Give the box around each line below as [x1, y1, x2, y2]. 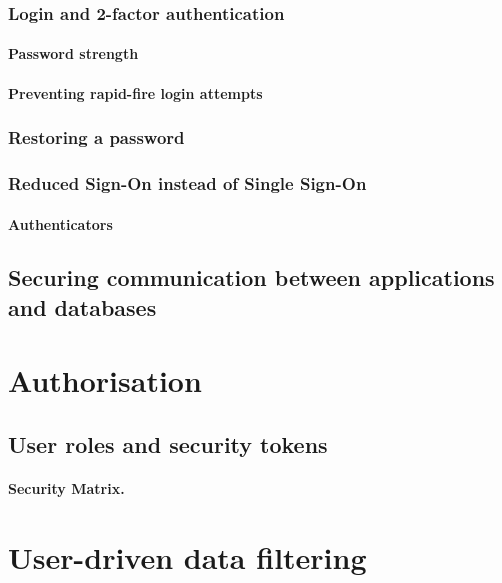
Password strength [8, 43, 139, 64]
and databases [8, 291, 157, 322]
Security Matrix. [8, 478, 125, 499]
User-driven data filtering [8, 536, 367, 577]
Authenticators [8, 213, 113, 234]
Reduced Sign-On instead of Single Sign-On [8, 170, 367, 195]
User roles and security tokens [8, 429, 328, 460]
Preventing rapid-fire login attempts [8, 82, 263, 103]
